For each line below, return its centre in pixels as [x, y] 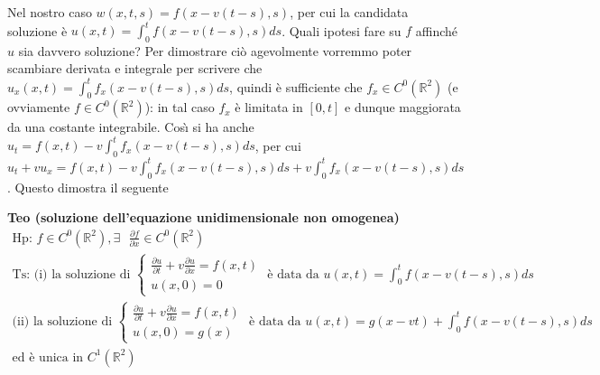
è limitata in [269, 107]
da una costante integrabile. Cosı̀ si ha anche [131, 127]
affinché [437, 30]
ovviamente [39, 107]
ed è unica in [48, 357]
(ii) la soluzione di [62, 321]
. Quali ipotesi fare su [342, 30]
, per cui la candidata [349, 12]
